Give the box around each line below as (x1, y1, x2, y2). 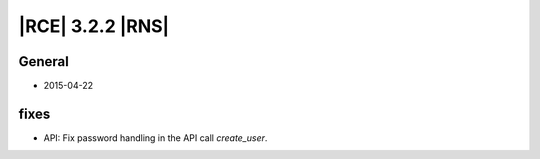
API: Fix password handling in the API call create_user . (43, 131, 268, 144)
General (18, 53, 70, 70)
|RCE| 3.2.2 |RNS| (18, 15, 170, 37)
